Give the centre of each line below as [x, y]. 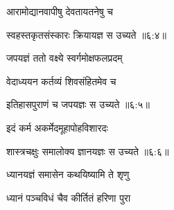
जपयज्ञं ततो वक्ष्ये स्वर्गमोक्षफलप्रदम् [64, 58]
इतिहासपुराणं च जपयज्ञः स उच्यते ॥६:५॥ [78, 104]
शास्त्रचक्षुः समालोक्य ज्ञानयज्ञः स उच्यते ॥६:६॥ [88, 151]
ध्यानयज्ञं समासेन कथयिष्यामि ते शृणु [68, 174]
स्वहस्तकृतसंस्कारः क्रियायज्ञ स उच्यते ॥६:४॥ [87, 34]
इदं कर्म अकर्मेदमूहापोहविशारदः [57, 127]
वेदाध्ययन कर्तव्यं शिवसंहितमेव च [61, 81]
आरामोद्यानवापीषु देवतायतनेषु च [60, 11]
